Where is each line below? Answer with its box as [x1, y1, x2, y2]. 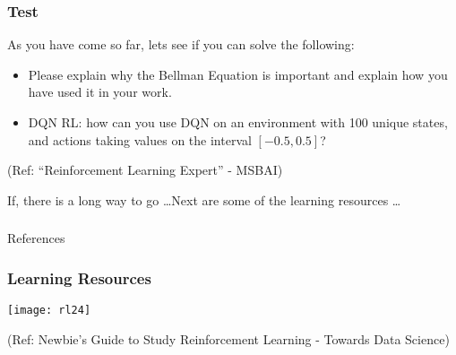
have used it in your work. [28, 82, 172, 101]
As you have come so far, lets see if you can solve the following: [7, 35, 355, 54]
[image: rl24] [7, 304, 91, 317]
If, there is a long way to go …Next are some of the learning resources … [7, 190, 401, 209]
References [7, 229, 65, 247]
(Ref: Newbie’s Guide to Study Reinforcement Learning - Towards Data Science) [7, 329, 450, 348]
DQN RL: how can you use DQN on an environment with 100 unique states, [28, 113, 448, 131]
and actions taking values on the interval [28, 130, 252, 149]
